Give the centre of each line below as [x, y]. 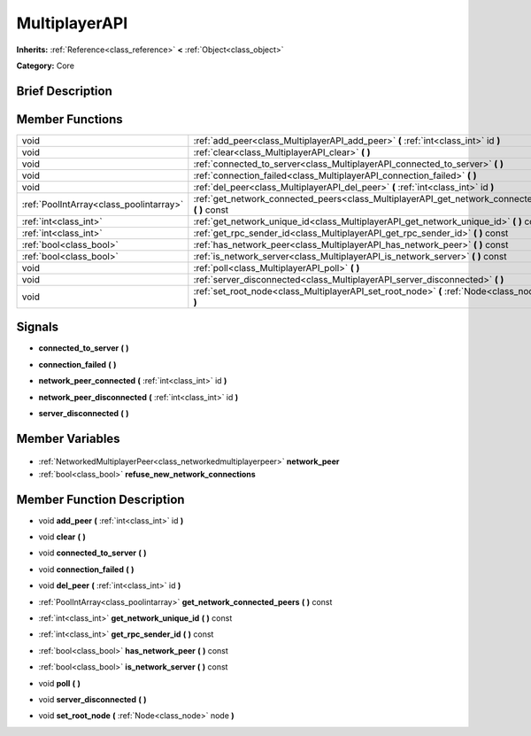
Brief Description [64, 91]
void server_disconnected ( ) [92, 699]
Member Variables [68, 438]
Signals [38, 327]
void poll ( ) [60, 683]
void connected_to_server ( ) [92, 553]
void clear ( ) [62, 537]
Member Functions [69, 119]
